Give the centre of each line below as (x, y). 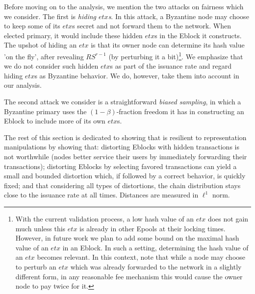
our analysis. (23, 85)
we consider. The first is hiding (50, 16)
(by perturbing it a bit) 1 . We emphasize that (176, 55)
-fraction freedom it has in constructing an (180, 111)
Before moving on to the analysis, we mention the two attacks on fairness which (124, 6)
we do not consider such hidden (51, 66)
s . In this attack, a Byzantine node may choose (178, 16)
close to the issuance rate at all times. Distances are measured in (101, 195)
